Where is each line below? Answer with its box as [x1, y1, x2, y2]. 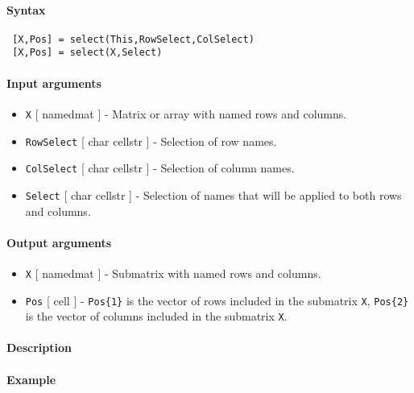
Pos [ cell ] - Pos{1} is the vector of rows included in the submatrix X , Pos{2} [25, 292, 409, 308]
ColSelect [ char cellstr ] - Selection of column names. [25, 159, 295, 176]
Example [6, 370, 56, 387]
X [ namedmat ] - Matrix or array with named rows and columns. [25, 105, 347, 122]
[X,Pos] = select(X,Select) [12, 47, 163, 59]
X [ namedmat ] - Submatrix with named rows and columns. [25, 264, 321, 281]
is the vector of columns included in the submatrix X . [25, 308, 288, 325]
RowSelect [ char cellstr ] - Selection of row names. [25, 132, 277, 149]
